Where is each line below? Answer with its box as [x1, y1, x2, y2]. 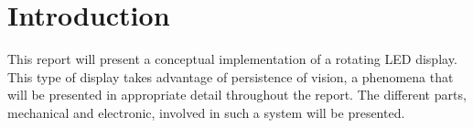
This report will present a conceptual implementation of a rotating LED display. [7, 49, 457, 69]
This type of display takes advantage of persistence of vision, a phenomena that [7, 67, 454, 86]
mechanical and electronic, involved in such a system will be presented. [7, 102, 405, 122]
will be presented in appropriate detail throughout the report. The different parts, [7, 85, 467, 104]
